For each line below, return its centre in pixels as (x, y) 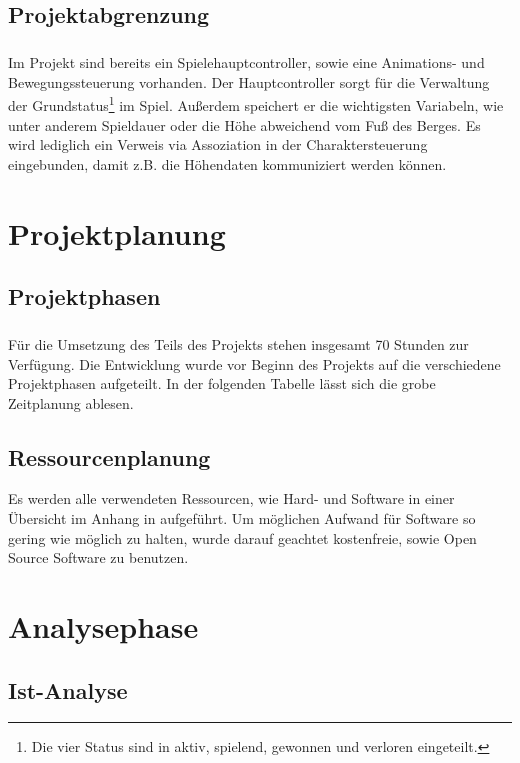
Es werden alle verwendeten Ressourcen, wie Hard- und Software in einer (231, 498)
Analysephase (103, 626)
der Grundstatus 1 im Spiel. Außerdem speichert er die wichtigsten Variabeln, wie (256, 103)
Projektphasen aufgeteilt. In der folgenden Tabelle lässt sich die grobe (222, 383)
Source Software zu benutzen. (98, 557)
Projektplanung (117, 232)
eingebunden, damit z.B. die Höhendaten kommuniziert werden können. (227, 163)
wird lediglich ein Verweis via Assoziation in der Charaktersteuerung (218, 144)
